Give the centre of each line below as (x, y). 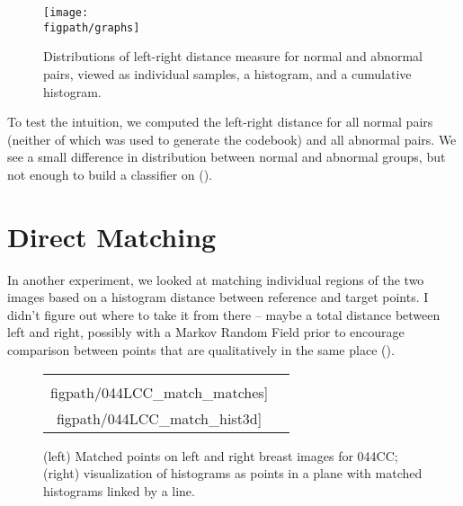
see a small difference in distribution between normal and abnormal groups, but (227, 157)
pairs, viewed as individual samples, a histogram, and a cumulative (227, 73)
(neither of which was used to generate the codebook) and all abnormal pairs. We (232, 139)
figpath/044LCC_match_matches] (160, 392)
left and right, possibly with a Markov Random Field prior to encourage (206, 332)
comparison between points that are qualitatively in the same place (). (201, 349)
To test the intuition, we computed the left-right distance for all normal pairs (220, 122)
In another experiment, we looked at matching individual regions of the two (216, 279)
